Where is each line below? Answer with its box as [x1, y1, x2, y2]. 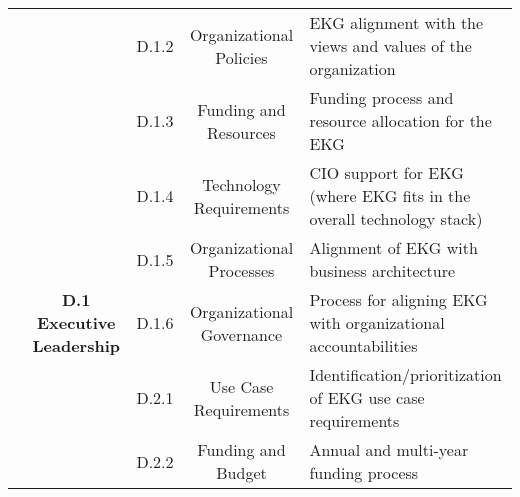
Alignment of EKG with [309, 236, 478, 259]
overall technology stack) [309, 207, 483, 230]
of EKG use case [309, 386, 425, 409]
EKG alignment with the [309, 11, 484, 34]
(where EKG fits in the [309, 184, 471, 207]
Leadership [32, 334, 120, 357]
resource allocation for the [309, 109, 492, 132]
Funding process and [309, 86, 454, 109]
